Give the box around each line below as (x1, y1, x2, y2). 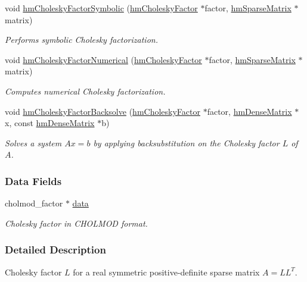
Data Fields (5, 173, 62, 188)
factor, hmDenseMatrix (207, 105, 292, 117)
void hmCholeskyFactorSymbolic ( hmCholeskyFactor (5, 2, 198, 14)
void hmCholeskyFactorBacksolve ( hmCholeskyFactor (5, 105, 200, 117)
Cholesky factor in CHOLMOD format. (5, 217, 148, 229)
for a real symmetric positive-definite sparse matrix (73, 265, 260, 278)
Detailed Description (5, 242, 106, 257)
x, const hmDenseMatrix (5, 117, 95, 129)
